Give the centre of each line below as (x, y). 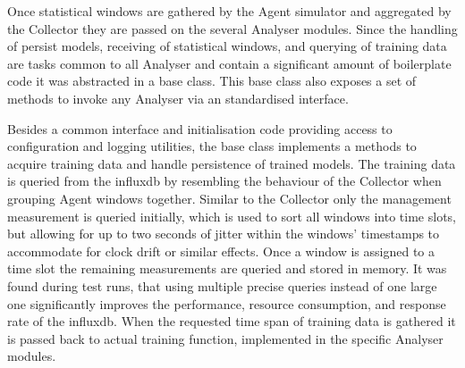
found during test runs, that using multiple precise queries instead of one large (222, 285)
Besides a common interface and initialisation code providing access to (200, 128)
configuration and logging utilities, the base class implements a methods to (212, 146)
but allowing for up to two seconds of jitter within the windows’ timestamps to (224, 234)
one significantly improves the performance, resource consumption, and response (227, 303)
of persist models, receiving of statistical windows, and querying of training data (227, 46)
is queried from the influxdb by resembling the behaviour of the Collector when (224, 181)
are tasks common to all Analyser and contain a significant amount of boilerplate (229, 63)
